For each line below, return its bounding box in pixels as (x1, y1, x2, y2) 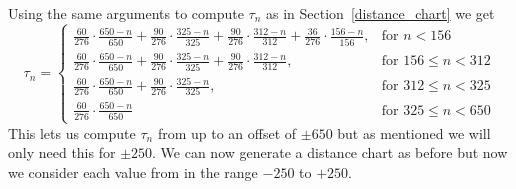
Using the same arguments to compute (8, 3, 244, 23)
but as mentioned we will (337, 122, 491, 143)
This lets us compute (8, 122, 136, 143)
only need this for (8, 142, 116, 163)
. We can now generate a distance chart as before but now (152, 142, 508, 163)
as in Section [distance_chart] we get (266, 3, 495, 23)
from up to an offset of (157, 122, 297, 143)
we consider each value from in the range (8, 161, 258, 182)
